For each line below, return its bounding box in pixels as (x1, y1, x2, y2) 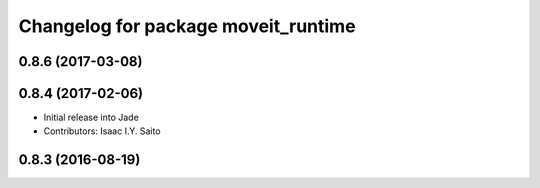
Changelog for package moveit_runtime (18, 15, 356, 37)
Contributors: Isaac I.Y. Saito (43, 125, 161, 137)
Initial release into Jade (43, 111, 139, 124)
